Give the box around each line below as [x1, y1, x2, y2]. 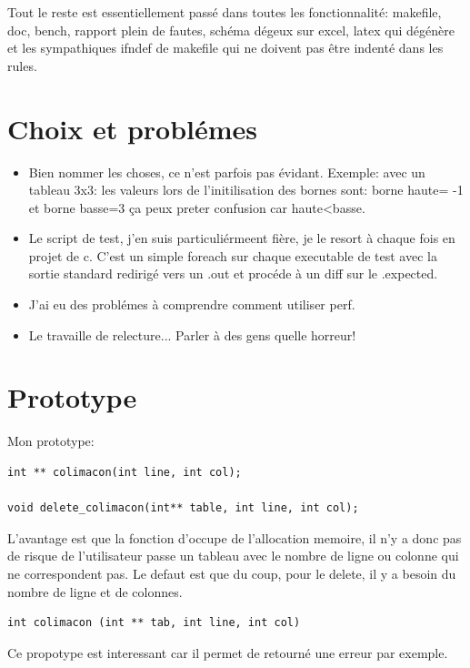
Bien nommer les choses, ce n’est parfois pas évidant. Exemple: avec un [28, 162, 425, 181]
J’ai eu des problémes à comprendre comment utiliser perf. [28, 295, 355, 314]
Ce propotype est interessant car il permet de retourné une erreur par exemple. [7, 643, 448, 662]
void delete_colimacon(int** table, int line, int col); [7, 501, 359, 515]
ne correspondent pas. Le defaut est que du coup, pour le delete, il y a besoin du [7, 563, 456, 582]
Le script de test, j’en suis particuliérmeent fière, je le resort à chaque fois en [28, 228, 455, 248]
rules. [7, 56, 37, 75]
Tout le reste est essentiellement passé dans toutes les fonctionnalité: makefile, [7, 3, 442, 21]
